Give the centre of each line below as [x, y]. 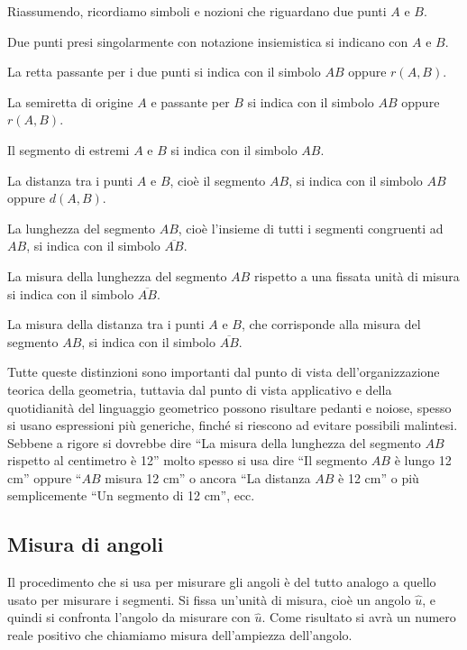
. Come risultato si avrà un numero [359, 617]
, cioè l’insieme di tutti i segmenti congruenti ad [311, 228]
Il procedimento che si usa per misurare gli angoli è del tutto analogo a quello [222, 582]
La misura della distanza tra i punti [106, 324]
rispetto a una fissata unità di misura [357, 275]
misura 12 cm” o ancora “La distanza [208, 477]
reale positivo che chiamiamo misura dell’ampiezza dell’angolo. [180, 635]
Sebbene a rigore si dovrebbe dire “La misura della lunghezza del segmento [214, 442]
